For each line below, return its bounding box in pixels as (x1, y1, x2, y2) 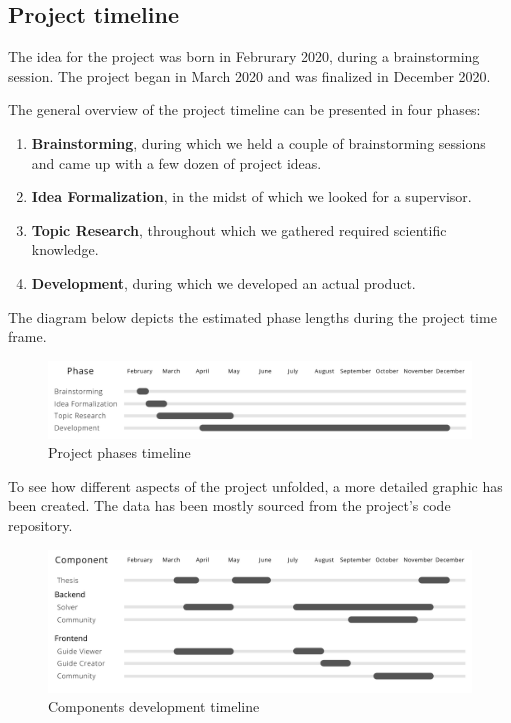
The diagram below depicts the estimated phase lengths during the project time (8, 306, 497, 327)
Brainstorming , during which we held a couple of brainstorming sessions (31, 132, 486, 153)
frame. (8, 326, 47, 347)
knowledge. (31, 239, 99, 260)
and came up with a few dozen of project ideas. (31, 152, 322, 173)
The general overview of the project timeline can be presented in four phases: (8, 99, 481, 120)
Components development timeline (48, 696, 260, 717)
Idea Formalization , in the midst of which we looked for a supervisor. (31, 186, 472, 207)
